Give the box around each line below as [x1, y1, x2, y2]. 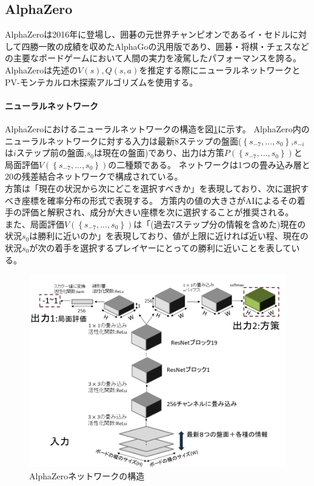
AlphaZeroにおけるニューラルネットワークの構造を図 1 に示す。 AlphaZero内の [5, 122, 310, 135]
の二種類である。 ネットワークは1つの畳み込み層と [108, 158, 310, 170]
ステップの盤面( [179, 134, 242, 147]
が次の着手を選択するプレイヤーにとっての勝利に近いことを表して [29, 241, 292, 254]
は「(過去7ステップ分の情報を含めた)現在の [133, 217, 306, 230]
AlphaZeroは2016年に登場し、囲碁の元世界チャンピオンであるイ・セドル [5, 28, 290, 41]
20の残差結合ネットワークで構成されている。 [5, 170, 183, 183]
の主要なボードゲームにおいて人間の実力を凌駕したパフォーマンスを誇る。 [5, 52, 301, 64]
